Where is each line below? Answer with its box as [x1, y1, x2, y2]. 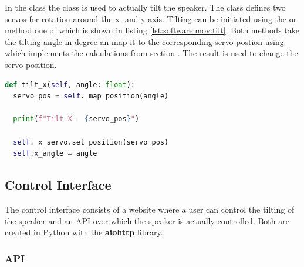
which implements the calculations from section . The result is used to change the [5, 47, 298, 59]
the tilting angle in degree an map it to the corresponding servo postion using [5, 35, 284, 47]
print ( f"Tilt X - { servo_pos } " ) [13, 115, 140, 124]
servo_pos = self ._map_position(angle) [13, 92, 169, 101]
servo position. [5, 58, 57, 70]
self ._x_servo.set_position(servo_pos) [13, 138, 169, 146]
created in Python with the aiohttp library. [5, 226, 163, 238]
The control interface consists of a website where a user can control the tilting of [5, 203, 295, 215]
